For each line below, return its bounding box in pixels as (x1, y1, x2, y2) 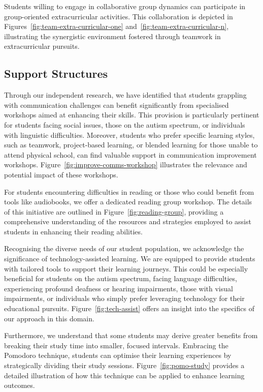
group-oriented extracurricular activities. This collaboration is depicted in (4, 11, 233, 21)
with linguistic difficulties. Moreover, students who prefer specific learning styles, (4, 129, 255, 140)
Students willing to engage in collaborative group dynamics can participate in (4, 1, 246, 11)
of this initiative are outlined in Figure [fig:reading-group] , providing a (4, 206, 224, 217)
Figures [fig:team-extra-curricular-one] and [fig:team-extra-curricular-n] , (4, 21, 229, 32)
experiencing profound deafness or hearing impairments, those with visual (4, 283, 233, 293)
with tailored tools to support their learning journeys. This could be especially (4, 263, 248, 274)
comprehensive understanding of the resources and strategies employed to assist (4, 216, 251, 227)
